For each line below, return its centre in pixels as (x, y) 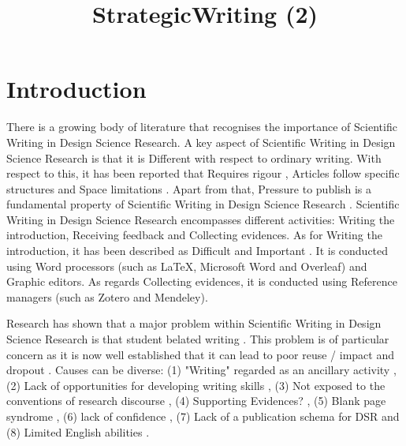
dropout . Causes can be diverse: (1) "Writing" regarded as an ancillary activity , (201, 370)
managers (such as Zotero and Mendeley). (107, 296)
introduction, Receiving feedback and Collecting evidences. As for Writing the (194, 235)
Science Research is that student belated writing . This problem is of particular (198, 339)
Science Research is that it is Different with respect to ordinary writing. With (194, 157)
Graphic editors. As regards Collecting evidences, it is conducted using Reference (202, 281)
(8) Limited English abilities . (78, 431)
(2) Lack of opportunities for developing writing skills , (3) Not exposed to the (196, 385)
